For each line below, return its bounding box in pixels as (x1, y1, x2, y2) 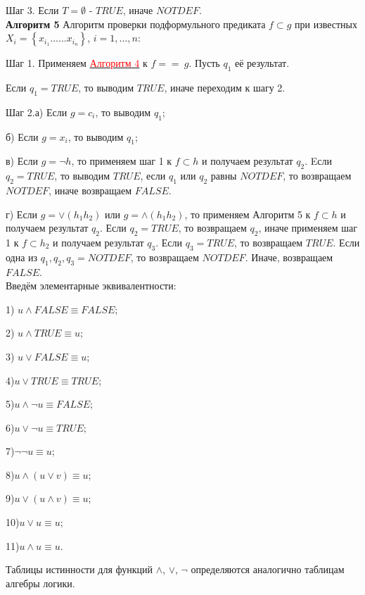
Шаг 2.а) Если (6, 104, 68, 119)
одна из (6, 249, 38, 264)
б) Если (6, 129, 39, 144)
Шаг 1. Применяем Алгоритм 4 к (6, 56, 148, 70)
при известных (294, 16, 357, 31)
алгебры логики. (6, 575, 75, 590)
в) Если (6, 154, 38, 168)
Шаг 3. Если (6, 3, 59, 17)
